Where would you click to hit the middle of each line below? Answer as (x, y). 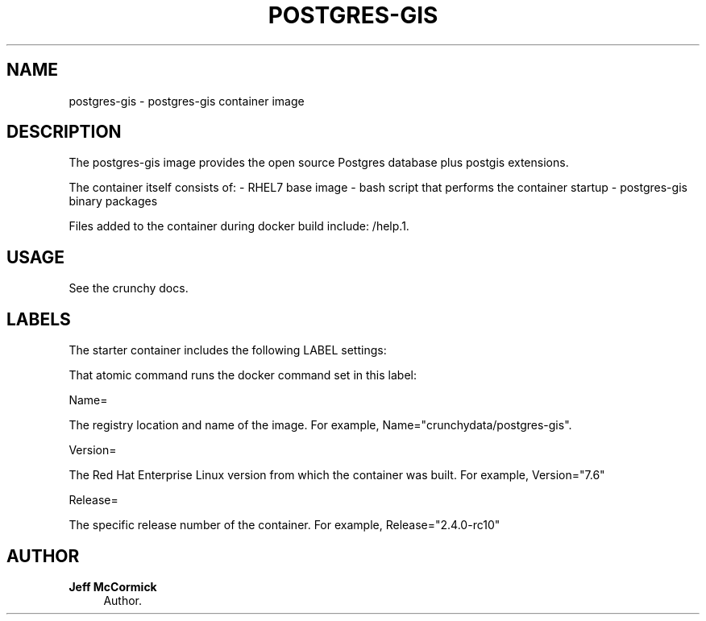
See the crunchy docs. (129, 288)
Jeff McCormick (113, 586)
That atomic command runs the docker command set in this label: (243, 375)
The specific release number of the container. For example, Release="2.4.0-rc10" (284, 525)
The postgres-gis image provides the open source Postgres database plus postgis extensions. (319, 163)
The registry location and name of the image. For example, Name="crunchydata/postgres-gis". (320, 425)
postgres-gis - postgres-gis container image (187, 101)
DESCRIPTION (64, 132)
